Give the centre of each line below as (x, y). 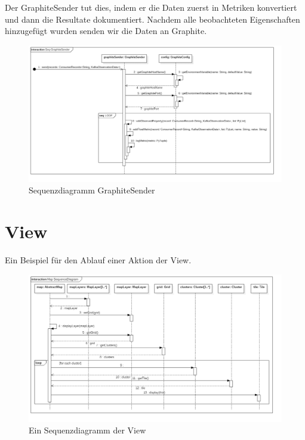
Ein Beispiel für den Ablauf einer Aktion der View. (98, 260)
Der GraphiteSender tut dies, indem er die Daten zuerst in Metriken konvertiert (151, 7)
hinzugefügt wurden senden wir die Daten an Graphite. (106, 31)
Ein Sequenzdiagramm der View (87, 430)
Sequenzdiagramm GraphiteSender (92, 190)
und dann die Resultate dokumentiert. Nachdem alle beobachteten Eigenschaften (152, 19)
